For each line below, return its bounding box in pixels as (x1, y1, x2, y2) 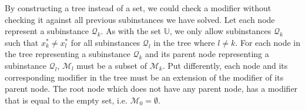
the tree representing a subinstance (5, 48, 130, 60)
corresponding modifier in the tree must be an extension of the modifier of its (5, 71, 284, 83)
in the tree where (153, 36, 215, 48)
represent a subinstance (5, 25, 89, 37)
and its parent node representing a (145, 48, 269, 60)
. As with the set (100, 25, 162, 37)
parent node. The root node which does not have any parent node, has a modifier (5, 82, 298, 95)
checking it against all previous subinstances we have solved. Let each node (5, 13, 275, 25)
